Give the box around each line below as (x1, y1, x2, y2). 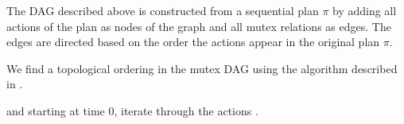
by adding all (332, 2, 397, 18)
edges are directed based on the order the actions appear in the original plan (6, 33, 380, 50)
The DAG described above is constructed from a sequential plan (6, 2, 319, 18)
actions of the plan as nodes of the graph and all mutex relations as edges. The (6, 17, 391, 34)
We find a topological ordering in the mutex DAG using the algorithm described (6, 60, 398, 76)
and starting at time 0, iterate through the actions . (6, 102, 258, 118)
